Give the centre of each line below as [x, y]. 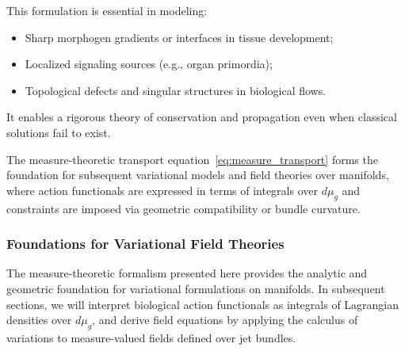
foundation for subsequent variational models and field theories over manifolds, [198, 175]
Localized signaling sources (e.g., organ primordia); [149, 64]
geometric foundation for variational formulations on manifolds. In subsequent [196, 288]
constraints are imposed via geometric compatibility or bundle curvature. [183, 208]
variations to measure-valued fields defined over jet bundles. [151, 337]
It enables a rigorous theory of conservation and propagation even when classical [202, 117]
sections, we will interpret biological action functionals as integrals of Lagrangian [203, 304]
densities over [39, 320]
